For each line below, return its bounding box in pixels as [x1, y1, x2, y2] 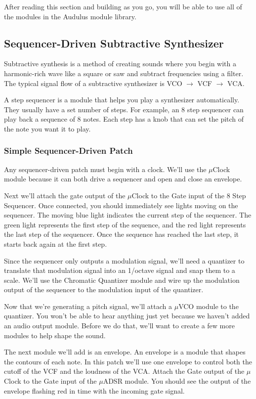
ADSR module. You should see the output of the [103, 376, 251, 386]
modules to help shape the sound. [4, 330, 106, 340]
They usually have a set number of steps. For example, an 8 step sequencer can [4, 104, 244, 114]
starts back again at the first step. [4, 238, 107, 249]
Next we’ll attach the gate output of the [4, 190, 126, 200]
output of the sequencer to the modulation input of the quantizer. [4, 284, 204, 295]
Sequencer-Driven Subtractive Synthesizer [4, 35, 224, 50]
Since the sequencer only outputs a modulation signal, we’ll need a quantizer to [4, 255, 245, 266]
